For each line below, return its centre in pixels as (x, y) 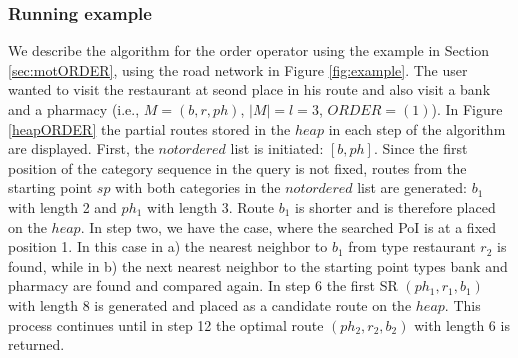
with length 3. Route (211, 206)
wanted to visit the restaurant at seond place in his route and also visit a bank (249, 89)
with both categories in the (198, 187)
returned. (36, 344)
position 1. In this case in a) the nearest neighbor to (168, 246)
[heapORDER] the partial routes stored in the (149, 128)
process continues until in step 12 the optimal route (166, 324)
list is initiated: (277, 148)
